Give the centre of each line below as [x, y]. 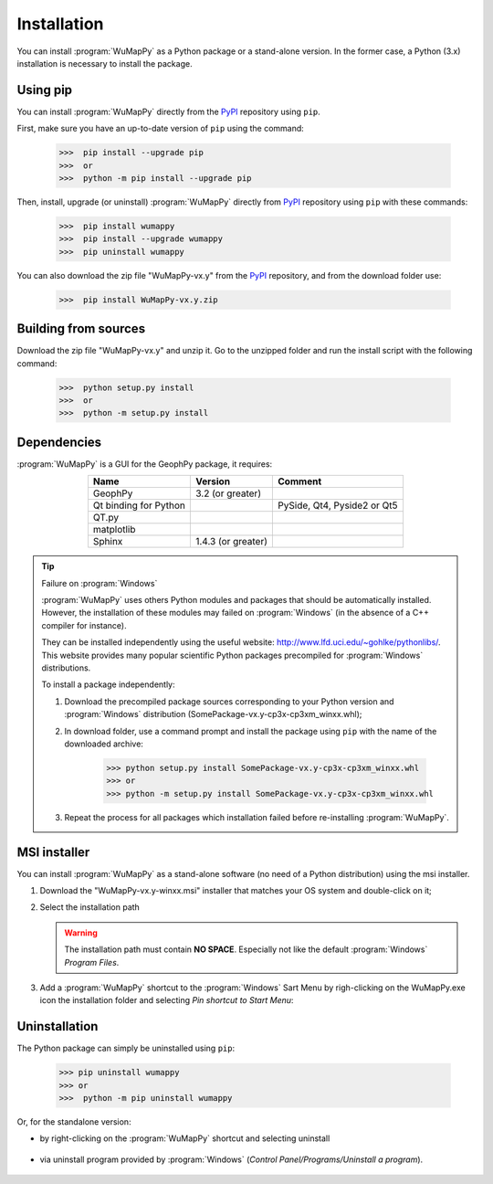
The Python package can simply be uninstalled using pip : [126, 1048]
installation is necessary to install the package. [105, 63]
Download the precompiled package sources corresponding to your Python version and [229, 701]
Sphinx [108, 542]
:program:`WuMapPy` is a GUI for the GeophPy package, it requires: [145, 464]
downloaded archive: [104, 744]
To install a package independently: [108, 684]
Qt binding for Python [139, 505]
